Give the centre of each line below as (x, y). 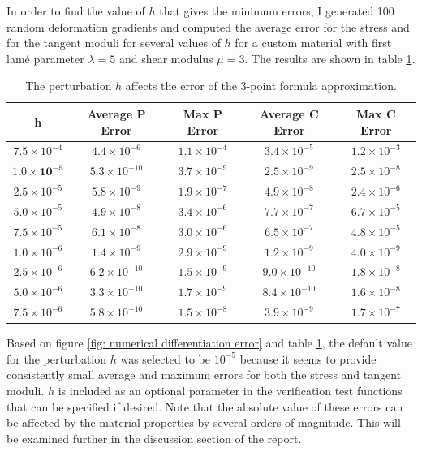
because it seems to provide (308, 358)
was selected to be (166, 358)
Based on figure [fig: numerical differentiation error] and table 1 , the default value (209, 343)
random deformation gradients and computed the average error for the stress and (208, 26)
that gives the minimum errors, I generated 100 (277, 11)
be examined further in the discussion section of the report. (154, 438)
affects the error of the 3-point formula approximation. (261, 86)
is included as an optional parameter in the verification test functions (230, 391)
